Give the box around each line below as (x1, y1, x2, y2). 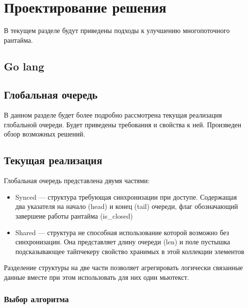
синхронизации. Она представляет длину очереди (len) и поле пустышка (15, 237, 230, 247)
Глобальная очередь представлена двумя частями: (4, 175, 150, 186)
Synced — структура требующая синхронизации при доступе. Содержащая (15, 191, 237, 202)
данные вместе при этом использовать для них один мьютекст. (4, 272, 189, 282)
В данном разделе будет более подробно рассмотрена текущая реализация (4, 110, 222, 120)
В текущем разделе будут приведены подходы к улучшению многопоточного (4, 25, 230, 35)
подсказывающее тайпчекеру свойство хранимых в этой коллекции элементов (15, 246, 245, 256)
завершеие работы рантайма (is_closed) (15, 211, 133, 221)
